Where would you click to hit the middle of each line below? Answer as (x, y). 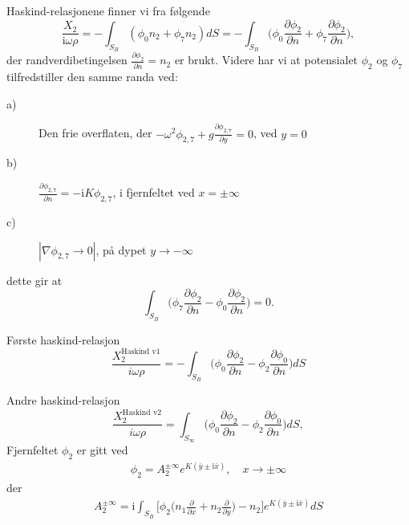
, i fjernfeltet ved (154, 192)
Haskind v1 (141, 352)
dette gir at (34, 280)
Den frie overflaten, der (95, 133)
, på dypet (121, 249)
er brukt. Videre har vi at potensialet (266, 60)
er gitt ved (102, 450)
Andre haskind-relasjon (63, 400)
